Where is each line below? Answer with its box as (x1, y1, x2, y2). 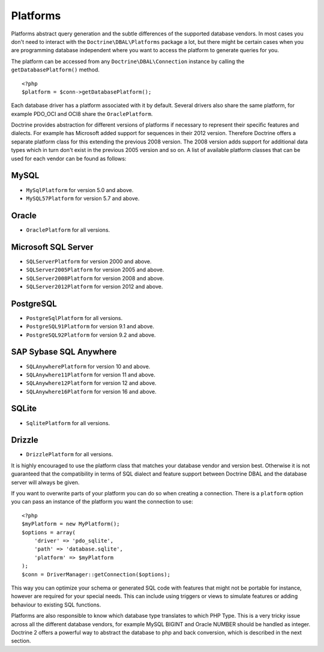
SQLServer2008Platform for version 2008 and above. (26, 274, 164, 282)
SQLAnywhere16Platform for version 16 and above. (26, 388, 157, 395)
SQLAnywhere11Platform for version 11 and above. (26, 371, 156, 378)
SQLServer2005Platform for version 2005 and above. (26, 266, 164, 273)
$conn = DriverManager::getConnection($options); (22, 571, 171, 578)
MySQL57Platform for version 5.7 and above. (26, 195, 140, 202)
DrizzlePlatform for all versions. (26, 451, 113, 458)
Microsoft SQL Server (11, 242, 94, 252)
